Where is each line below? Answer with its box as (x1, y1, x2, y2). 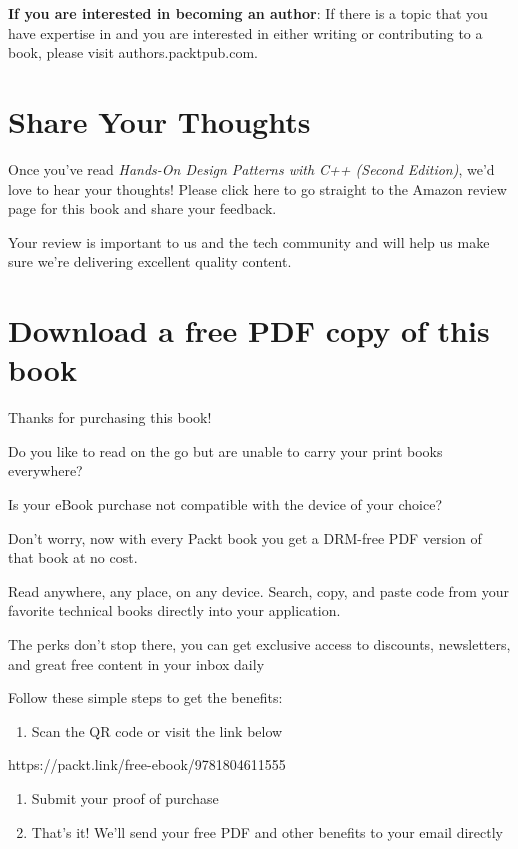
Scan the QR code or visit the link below (31, 720, 283, 741)
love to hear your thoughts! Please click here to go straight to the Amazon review (8, 178, 507, 199)
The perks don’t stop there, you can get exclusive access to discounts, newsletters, (8, 633, 511, 654)
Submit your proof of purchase (31, 787, 219, 808)
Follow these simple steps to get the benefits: (8, 687, 283, 708)
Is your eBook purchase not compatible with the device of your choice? (8, 493, 443, 514)
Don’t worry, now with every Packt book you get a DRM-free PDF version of (8, 527, 482, 548)
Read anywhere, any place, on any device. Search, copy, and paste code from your (8, 580, 509, 601)
